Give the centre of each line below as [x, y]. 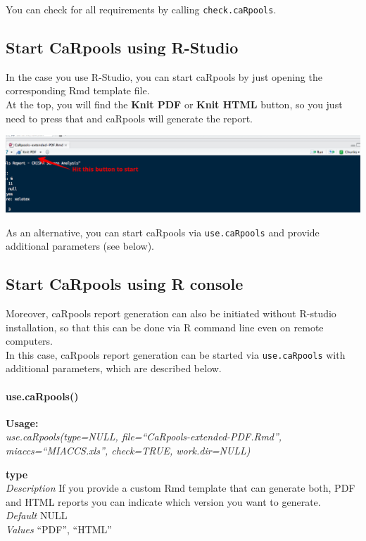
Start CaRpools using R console [125, 284]
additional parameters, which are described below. [114, 368]
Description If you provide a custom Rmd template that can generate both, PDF [181, 488]
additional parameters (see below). [80, 246]
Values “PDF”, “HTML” [59, 529]
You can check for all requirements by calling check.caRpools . [141, 9]
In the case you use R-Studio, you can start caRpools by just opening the [164, 76]
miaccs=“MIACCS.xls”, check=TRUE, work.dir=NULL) [128, 451]
